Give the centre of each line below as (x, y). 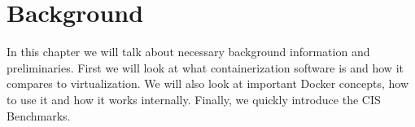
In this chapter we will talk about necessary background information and (188, 52)
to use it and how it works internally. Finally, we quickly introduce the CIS (194, 99)
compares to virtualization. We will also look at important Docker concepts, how (208, 83)
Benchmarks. (39, 115)
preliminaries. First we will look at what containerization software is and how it (205, 67)
